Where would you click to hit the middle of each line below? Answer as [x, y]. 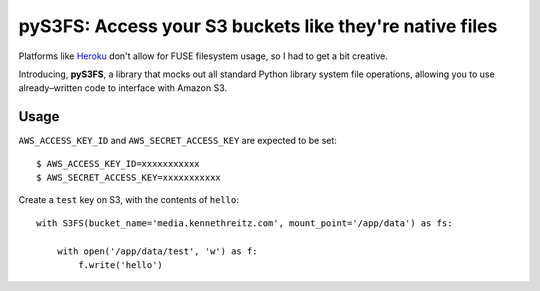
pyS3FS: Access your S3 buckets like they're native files [258, 26]
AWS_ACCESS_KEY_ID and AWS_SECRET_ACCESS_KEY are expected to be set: [177, 141]
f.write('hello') [121, 264]
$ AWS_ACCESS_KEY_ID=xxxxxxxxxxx [118, 163]
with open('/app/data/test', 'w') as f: [157, 251]
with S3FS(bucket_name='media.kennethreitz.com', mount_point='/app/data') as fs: [244, 223]
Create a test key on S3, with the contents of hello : [129, 200]
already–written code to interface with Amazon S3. [123, 88]
